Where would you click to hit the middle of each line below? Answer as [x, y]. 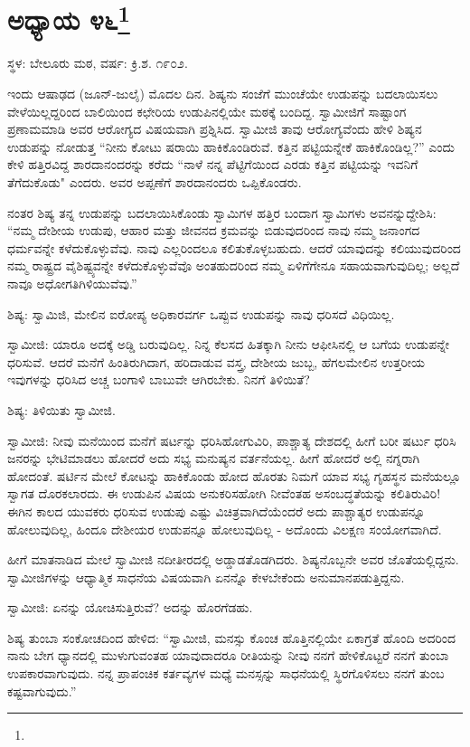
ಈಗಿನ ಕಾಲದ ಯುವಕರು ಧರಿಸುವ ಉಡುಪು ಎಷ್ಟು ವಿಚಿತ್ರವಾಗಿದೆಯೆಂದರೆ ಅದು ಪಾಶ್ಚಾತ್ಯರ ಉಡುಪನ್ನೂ [216, 511]
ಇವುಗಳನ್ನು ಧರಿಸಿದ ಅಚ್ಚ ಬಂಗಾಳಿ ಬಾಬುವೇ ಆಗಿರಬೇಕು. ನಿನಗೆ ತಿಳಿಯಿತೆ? [159, 379]
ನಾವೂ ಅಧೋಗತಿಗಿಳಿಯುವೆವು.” [72, 283]
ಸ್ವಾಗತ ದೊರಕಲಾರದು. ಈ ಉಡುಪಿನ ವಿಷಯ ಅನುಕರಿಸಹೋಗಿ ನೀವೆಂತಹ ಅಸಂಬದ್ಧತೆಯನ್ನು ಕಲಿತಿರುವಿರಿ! [224, 493]
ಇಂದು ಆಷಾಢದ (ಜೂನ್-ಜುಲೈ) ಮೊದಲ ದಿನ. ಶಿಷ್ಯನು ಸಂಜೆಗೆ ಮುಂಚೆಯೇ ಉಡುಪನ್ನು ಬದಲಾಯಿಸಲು [223, 94]
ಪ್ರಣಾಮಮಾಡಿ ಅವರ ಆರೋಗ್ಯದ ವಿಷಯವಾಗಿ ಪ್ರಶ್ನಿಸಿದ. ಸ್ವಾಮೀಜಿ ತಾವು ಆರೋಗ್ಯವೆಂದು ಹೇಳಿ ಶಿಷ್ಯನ [215, 129]
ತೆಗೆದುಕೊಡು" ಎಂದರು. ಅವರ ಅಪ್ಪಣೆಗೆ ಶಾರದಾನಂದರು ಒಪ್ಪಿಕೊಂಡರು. [155, 182]
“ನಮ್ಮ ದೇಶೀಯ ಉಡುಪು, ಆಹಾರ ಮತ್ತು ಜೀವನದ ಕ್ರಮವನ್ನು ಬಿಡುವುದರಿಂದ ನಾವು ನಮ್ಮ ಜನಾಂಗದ [214, 230]
